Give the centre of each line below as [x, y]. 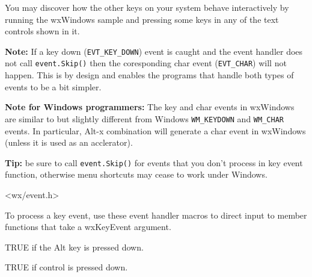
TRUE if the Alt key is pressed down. [74, 247]
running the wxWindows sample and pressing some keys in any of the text [142, 19]
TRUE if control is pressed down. [66, 267]
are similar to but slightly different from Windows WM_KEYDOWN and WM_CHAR [144, 118]
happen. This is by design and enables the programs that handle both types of [149, 75]
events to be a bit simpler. [53, 86]
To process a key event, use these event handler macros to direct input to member [156, 215]
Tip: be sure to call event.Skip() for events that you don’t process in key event [154, 162]
